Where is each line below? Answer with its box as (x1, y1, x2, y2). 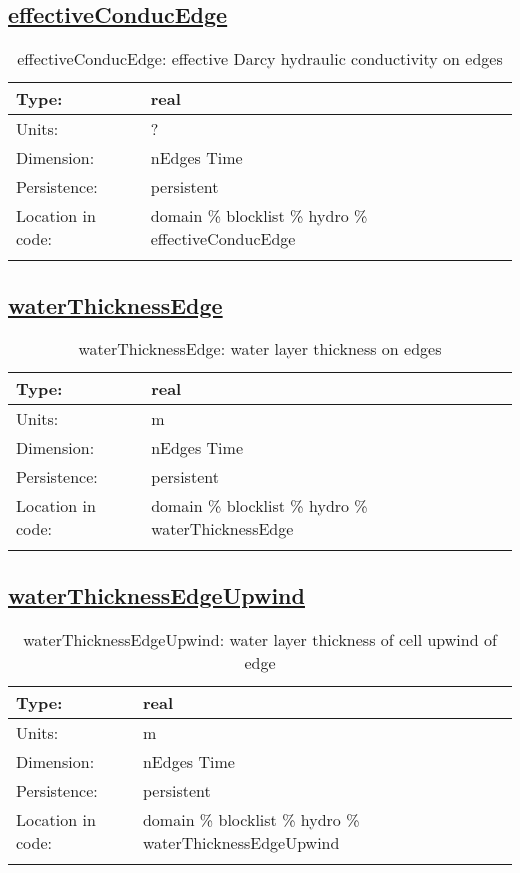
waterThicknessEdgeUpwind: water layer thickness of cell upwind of (23, 627, 497, 651)
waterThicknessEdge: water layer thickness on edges (78, 337, 442, 361)
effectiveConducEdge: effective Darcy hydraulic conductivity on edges (17, 47, 503, 71)
